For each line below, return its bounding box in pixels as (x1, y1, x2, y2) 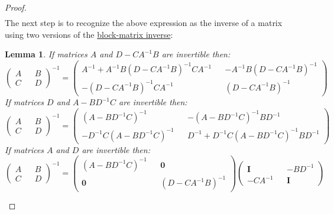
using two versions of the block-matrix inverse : (5, 28, 173, 40)
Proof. (5, 1, 27, 13)
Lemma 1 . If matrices (5, 48, 87, 60)
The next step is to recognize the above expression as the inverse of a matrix (5, 17, 283, 29)
